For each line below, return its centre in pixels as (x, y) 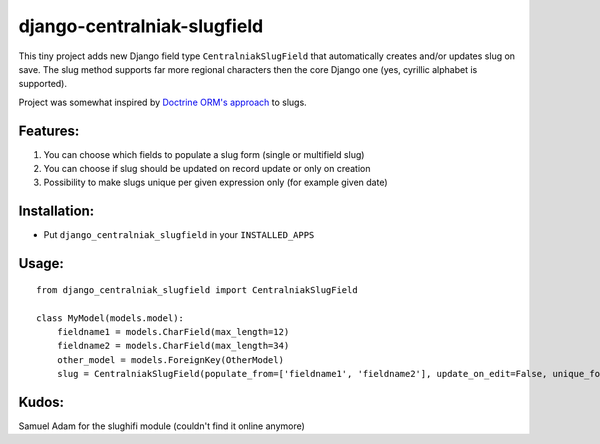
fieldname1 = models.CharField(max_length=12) (173, 331)
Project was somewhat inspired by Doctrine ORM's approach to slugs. (162, 102)
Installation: (56, 211)
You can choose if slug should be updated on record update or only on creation (207, 169)
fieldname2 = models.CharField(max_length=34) (173, 346)
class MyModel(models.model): (110, 318)
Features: (49, 130)
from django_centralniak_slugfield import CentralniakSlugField (197, 289)
